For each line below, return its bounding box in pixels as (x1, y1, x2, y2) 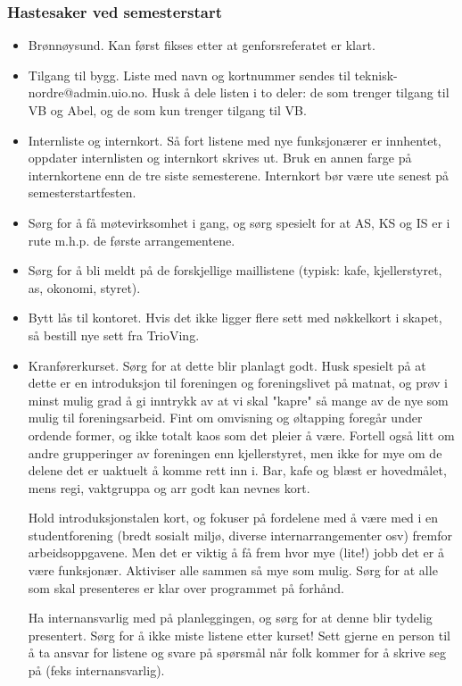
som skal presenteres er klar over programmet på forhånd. (28, 578, 344, 597)
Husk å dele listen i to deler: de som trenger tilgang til (152, 83, 450, 102)
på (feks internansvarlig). (28, 661, 165, 680)
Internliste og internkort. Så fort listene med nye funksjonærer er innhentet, (28, 130, 441, 149)
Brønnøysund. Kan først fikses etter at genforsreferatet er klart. (28, 36, 375, 54)
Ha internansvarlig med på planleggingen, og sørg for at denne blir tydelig (28, 608, 433, 627)
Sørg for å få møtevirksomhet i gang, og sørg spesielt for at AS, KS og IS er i (28, 213, 450, 231)
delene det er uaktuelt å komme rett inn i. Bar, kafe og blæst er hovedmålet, (28, 461, 447, 480)
